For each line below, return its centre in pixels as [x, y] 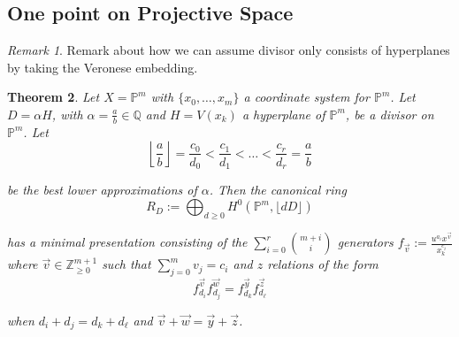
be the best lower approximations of [102, 189]
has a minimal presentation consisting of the [127, 241]
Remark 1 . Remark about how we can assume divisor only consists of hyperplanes [229, 50]
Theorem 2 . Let [54, 97]
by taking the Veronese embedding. [103, 67]
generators [365, 241]
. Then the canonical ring [278, 189]
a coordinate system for [306, 97]
